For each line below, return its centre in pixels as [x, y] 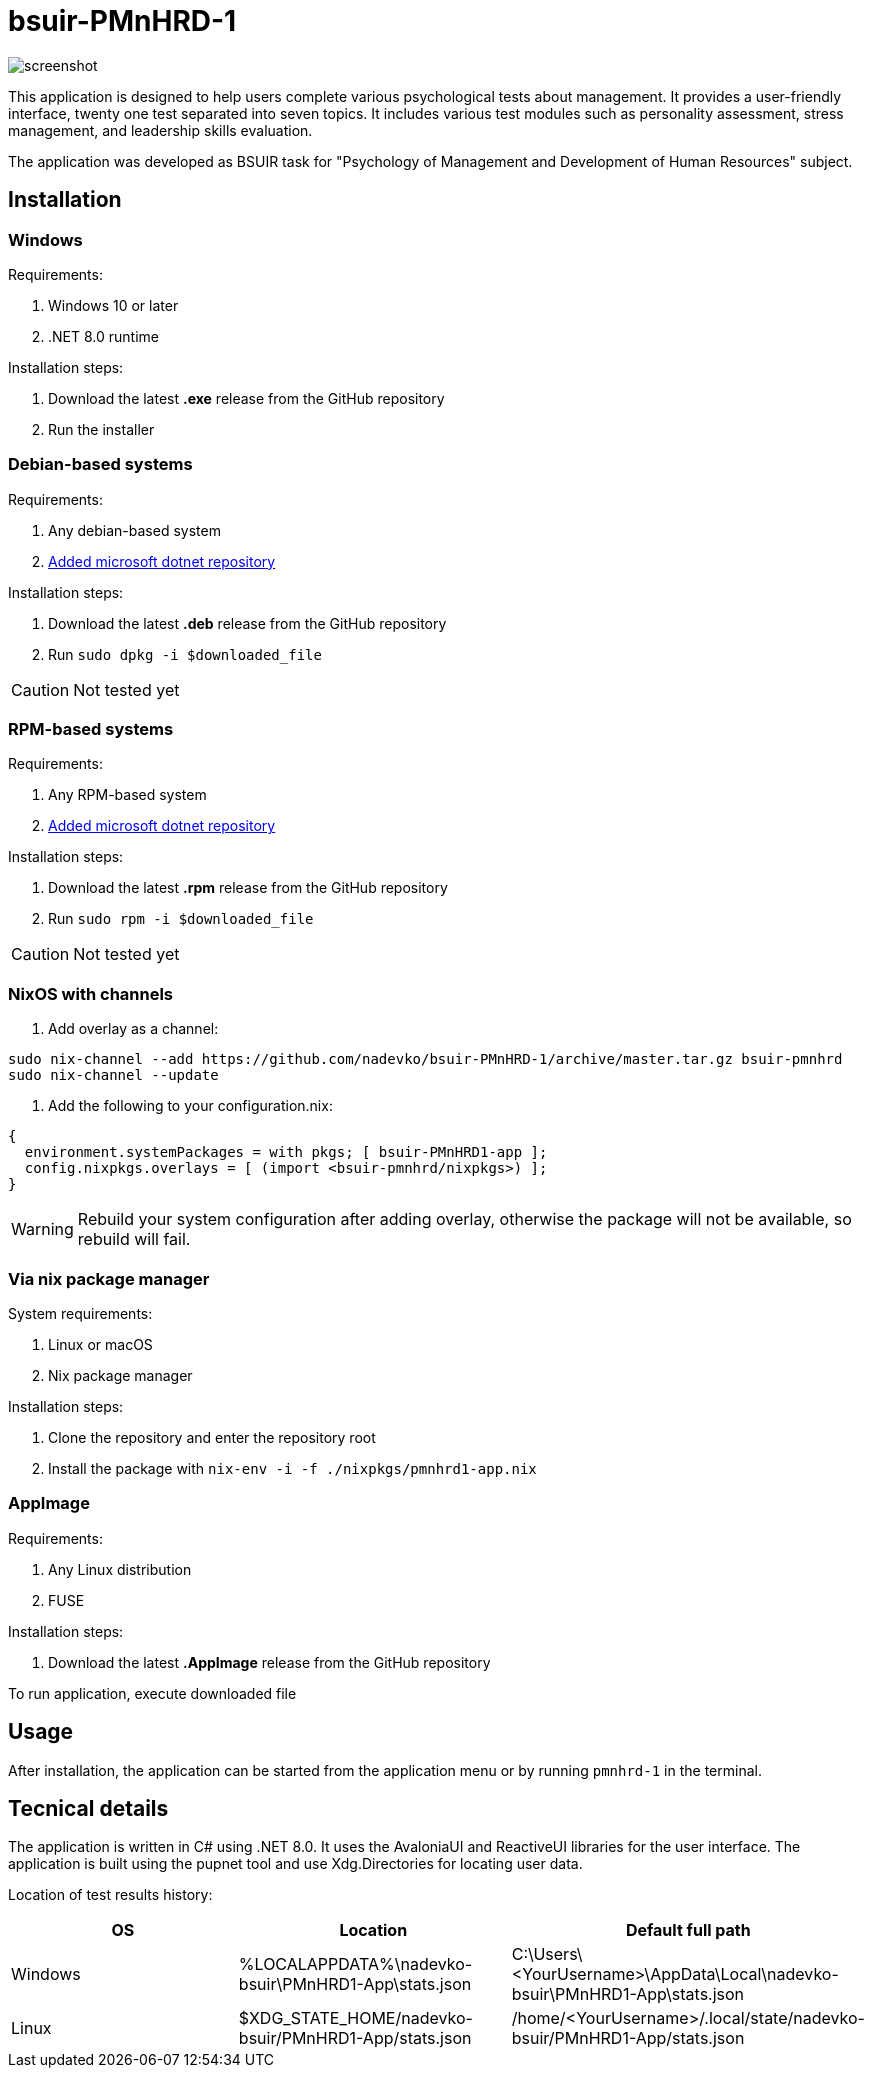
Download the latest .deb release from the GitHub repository [247, 623]
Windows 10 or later [113, 305]
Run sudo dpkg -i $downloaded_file [185, 654]
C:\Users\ [547, 1954]
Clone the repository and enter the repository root [212, 1437]
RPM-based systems [91, 729]
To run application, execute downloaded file [152, 1693]
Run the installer [101, 429]
